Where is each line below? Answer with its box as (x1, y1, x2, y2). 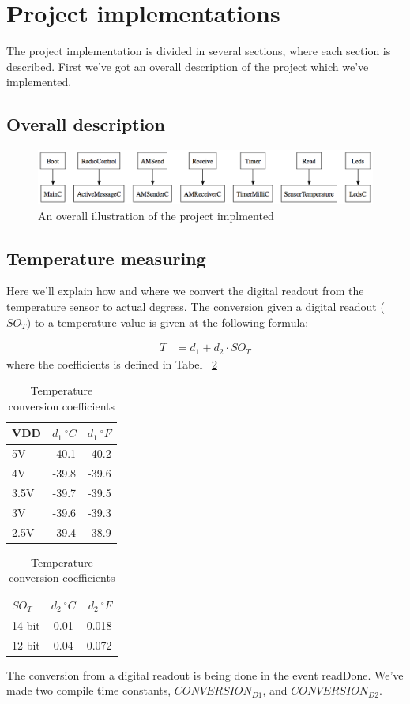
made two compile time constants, (6, 682, 171, 698)
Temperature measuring (6, 245, 206, 270)
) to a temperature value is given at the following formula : (26, 313, 309, 330)
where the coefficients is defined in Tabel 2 (6, 355, 217, 372)
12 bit (12, 636, 40, 653)
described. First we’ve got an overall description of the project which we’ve (6, 58, 369, 74)
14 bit (12, 616, 40, 633)
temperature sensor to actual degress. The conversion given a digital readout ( (6, 298, 385, 315)
